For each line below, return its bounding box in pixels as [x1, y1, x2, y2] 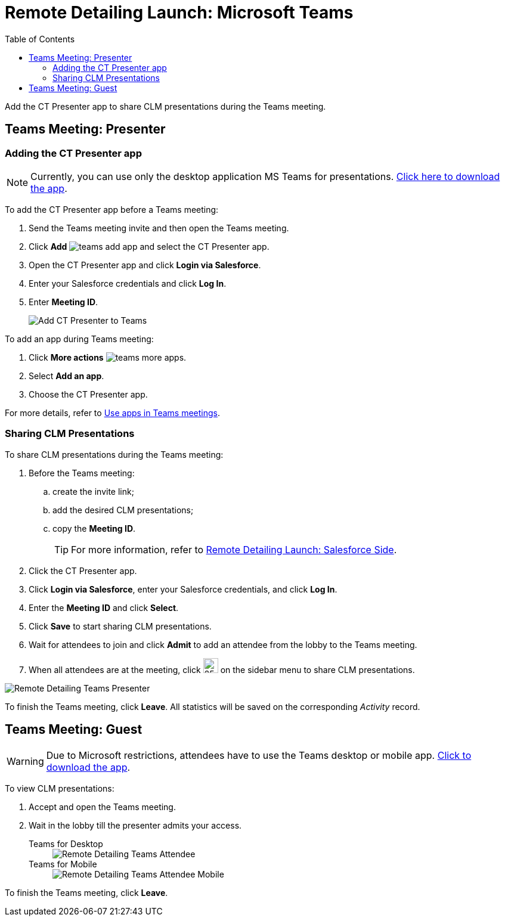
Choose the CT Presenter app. [29, 389, 148, 399]
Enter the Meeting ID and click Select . [29, 602, 179, 613]
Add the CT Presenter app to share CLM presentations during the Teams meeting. [5, 101, 326, 111]
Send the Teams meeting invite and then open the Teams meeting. [29, 222, 289, 233]
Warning [7, 755, 44, 767]
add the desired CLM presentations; [52, 504, 194, 515]
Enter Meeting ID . [29, 296, 98, 307]
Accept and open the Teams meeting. [29, 801, 176, 812]
